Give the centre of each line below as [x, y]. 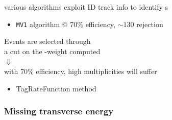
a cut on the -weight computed [52, 51]
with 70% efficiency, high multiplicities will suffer [81, 71]
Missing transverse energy [59, 111]
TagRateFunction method [56, 88]
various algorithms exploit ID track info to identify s [86, 7]
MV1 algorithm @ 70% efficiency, [66, 24]
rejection [150, 24]
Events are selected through [47, 41]
